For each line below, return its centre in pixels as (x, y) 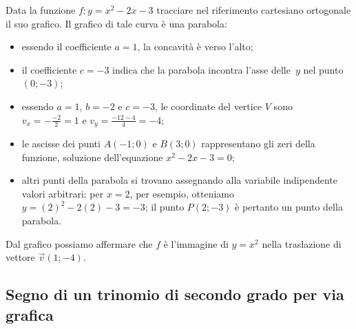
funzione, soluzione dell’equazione (92, 157)
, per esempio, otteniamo (182, 193)
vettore (20, 257)
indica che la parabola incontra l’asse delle (201, 69)
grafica (30, 314)
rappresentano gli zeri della (258, 144)
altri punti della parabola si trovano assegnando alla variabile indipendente (179, 180)
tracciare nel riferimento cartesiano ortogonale (254, 10)
